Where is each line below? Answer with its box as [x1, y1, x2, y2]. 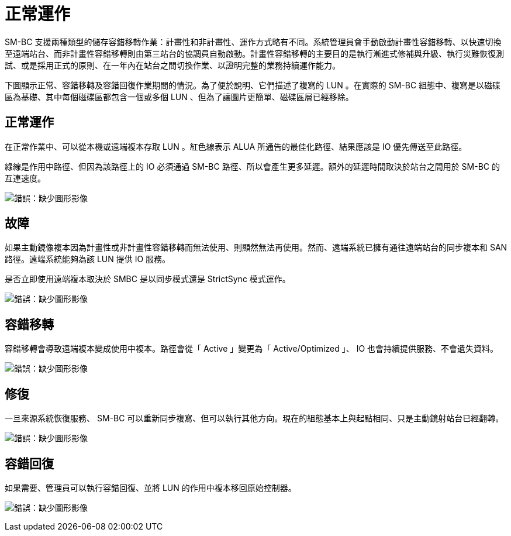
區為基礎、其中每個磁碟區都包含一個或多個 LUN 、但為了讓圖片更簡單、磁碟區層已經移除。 [5, 91, 354, 102]
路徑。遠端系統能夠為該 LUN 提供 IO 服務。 [5, 254, 171, 264]
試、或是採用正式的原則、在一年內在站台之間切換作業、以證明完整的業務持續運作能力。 [5, 60, 340, 70]
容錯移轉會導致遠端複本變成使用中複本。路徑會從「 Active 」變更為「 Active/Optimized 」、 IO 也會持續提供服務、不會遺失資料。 [5, 343, 499, 354]
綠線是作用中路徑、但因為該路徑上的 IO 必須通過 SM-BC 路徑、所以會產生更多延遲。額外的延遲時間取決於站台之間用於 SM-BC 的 [5, 161, 500, 171]
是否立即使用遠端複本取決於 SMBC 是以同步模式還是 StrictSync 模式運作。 [5, 274, 291, 284]
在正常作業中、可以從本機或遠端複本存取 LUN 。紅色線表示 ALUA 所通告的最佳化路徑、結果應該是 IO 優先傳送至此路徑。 [5, 141, 467, 152]
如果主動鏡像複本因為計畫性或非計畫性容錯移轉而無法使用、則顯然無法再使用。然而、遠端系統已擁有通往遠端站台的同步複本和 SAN [5, 242, 507, 253]
